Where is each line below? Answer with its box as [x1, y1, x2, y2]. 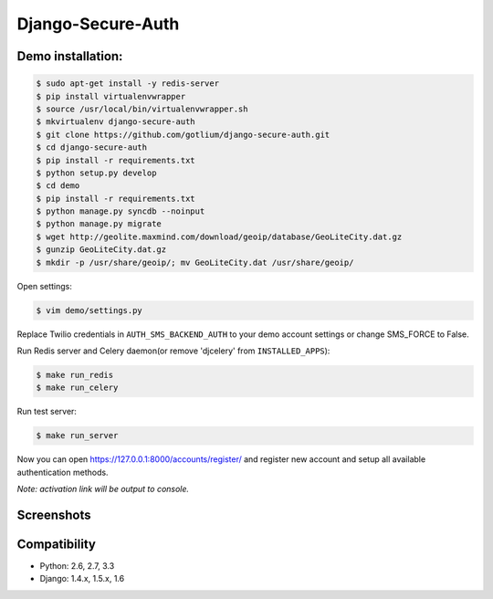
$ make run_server [36, 430, 119, 441]
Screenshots [16, 507, 91, 522]
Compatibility [16, 536, 96, 552]
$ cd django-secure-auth [36, 142, 148, 152]
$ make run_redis [36, 370, 114, 380]
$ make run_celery [36, 383, 119, 393]
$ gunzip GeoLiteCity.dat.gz [36, 245, 167, 255]
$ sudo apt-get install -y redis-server [36, 79, 219, 89]
